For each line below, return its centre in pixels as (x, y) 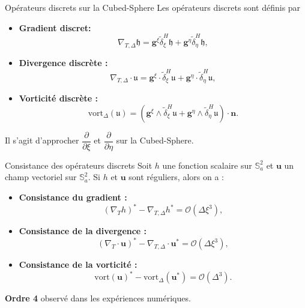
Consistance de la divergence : (83, 231)
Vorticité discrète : (59, 98)
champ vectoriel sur (41, 177)
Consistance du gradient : (73, 197)
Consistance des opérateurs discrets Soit (79, 165)
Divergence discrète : (63, 63)
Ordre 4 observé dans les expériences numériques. (98, 298)
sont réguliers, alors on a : (176, 177)
